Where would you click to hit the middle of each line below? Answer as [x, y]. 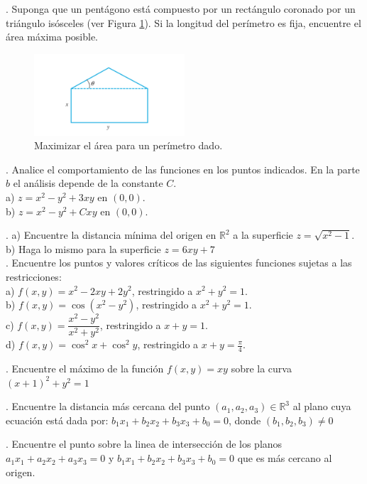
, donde [245, 420]
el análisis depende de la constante [88, 183]
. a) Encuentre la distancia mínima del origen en [111, 235]
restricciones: [34, 276]
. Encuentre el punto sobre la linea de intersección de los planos [144, 444]
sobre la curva [261, 369]
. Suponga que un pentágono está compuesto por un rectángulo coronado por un [181, 9]
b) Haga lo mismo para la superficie [83, 248]
